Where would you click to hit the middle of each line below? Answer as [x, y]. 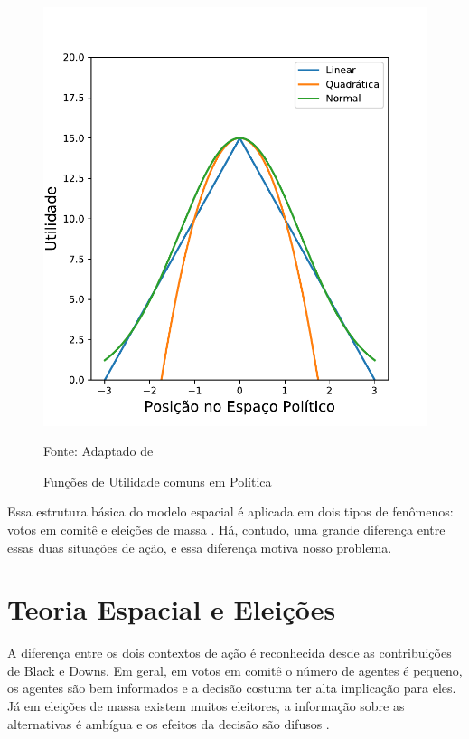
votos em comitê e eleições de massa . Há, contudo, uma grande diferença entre [226, 529]
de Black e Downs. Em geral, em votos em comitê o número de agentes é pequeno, [235, 670]
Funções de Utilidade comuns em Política [158, 481]
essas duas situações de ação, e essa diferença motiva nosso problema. [200, 547]
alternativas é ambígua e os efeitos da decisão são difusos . [169, 723]
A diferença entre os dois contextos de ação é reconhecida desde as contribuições [230, 653]
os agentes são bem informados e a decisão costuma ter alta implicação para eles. [232, 688]
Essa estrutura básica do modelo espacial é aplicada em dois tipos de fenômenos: [230, 512]
